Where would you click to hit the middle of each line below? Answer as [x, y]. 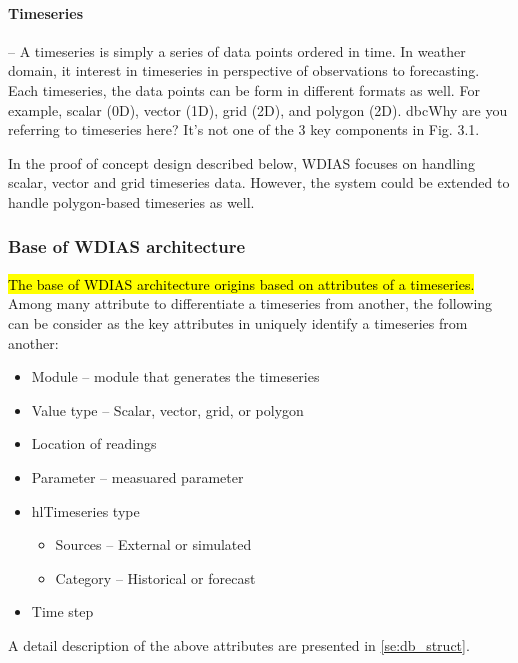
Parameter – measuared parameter [137, 476]
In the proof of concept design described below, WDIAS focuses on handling [241, 162]
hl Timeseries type [85, 510]
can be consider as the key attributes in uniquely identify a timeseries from [238, 322]
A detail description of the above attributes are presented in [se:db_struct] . [239, 644]
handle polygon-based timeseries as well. [131, 201]
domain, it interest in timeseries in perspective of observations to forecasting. [244, 70]
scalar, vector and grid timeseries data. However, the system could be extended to [259, 182]
